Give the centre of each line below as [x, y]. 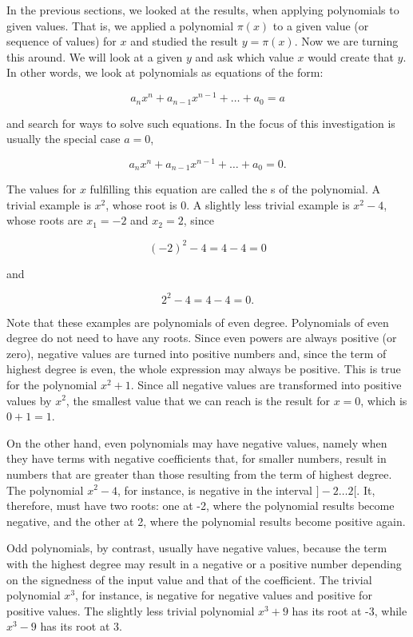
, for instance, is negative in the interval [215, 490]
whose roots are [45, 220]
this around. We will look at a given [95, 56]
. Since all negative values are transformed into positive [266, 384]
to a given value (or [321, 25]
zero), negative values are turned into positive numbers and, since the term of [197, 353]
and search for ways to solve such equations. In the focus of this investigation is [201, 123]
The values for [42, 189]
